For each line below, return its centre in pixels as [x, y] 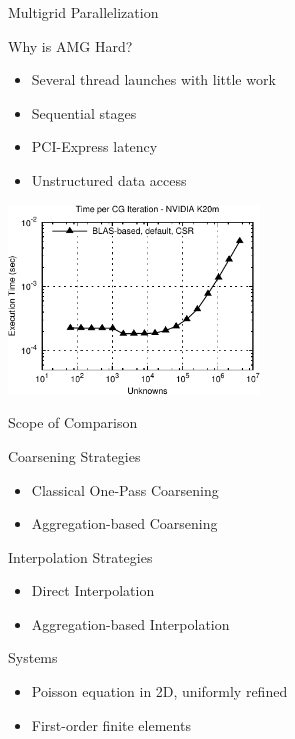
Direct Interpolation [93, 590]
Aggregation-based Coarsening [124, 523]
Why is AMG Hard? [70, 45]
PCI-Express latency [94, 146]
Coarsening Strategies [74, 455]
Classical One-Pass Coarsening [125, 489]
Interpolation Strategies [80, 556]
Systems [33, 657]
